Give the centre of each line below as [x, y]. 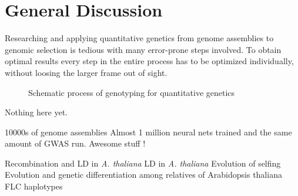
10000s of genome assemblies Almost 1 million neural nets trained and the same [148, 132]
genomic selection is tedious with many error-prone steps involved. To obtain [143, 49]
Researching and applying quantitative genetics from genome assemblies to [139, 38]
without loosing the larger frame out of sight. [86, 72]
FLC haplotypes [34, 186]
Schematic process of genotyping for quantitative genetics [132, 92]
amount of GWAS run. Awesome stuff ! [75, 143]
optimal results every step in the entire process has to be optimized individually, [149, 61]
